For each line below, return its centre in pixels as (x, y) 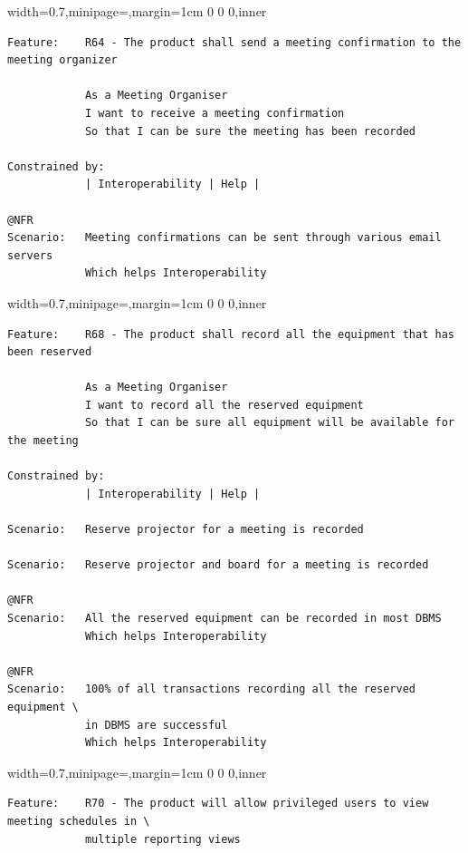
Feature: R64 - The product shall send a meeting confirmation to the (234, 42)
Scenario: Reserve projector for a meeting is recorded (186, 530)
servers (30, 255)
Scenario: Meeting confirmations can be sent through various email (224, 238)
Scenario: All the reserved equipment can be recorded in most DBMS (224, 618)
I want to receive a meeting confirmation (215, 113)
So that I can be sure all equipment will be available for (269, 423)
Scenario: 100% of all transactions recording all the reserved (212, 689)
